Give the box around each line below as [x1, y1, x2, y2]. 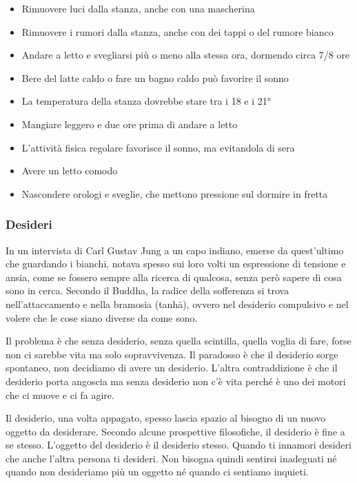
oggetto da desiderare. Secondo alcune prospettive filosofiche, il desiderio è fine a [6, 424, 345, 438]
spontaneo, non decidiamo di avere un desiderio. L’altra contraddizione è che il [6, 360, 338, 375]
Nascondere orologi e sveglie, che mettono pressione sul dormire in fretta [21, 186, 328, 201]
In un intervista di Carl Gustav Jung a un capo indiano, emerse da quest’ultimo [6, 243, 344, 257]
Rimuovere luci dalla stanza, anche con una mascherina [21, 1, 255, 15]
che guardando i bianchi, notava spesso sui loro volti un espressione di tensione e [6, 256, 346, 271]
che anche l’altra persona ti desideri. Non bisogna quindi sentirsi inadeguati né [6, 451, 337, 465]
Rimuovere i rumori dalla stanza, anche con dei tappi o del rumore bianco [21, 24, 334, 39]
